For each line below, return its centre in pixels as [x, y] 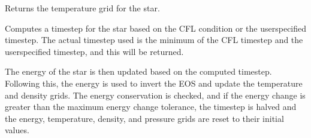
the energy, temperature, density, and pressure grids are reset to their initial [144, 118]
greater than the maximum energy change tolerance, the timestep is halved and [151, 107]
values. [17, 130]
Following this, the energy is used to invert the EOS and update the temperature [154, 83]
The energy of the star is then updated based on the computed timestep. [138, 71]
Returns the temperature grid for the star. [82, 8]
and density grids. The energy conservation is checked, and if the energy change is [155, 95]
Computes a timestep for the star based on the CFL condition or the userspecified [156, 28]
